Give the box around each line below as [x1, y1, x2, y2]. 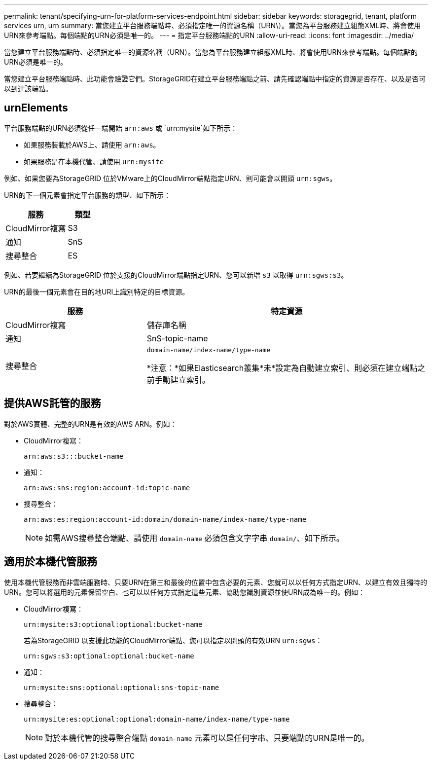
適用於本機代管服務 [4, 555, 97, 568]
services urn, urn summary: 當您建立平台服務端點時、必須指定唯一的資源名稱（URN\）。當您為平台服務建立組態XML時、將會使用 [4, 21, 421, 30]
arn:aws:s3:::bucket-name [24, 452, 124, 460]
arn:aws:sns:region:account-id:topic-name [24, 483, 190, 492]
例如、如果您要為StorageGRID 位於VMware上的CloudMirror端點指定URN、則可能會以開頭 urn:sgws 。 [4, 174, 337, 182]
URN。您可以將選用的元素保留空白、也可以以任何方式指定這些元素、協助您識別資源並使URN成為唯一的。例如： [4, 587, 365, 596]
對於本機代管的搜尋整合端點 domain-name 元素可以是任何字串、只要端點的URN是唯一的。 [45, 732, 369, 743]
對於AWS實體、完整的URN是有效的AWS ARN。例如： [4, 419, 177, 428]
